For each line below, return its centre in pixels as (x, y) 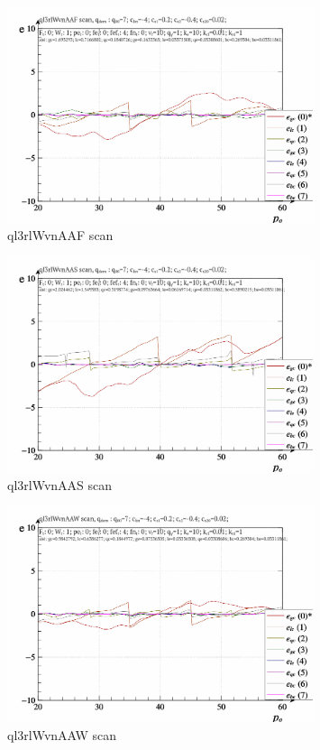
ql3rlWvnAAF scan (60, 235)
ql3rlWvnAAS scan (60, 484)
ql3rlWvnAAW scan (62, 734)
